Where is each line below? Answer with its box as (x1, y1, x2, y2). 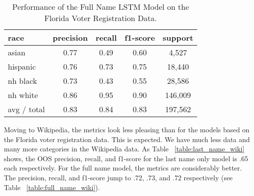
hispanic (8, 61, 36, 72)
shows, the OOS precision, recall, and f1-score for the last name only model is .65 (4, 153, 248, 163)
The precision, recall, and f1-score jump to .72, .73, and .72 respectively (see (4, 172, 233, 182)
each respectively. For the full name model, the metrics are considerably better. (4, 163, 242, 173)
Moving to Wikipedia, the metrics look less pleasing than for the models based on (4, 124, 250, 134)
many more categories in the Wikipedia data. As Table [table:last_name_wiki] (4, 144, 245, 154)
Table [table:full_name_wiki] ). (4, 182, 100, 192)
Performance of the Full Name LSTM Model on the (12, 1, 189, 12)
